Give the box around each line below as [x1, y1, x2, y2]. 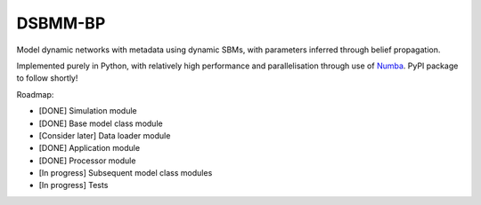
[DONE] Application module [38, 143, 141, 154]
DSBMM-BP [16, 13, 106, 33]
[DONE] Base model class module [38, 118, 164, 129]
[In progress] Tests [38, 180, 109, 191]
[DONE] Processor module [38, 155, 136, 166]
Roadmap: [16, 89, 54, 99]
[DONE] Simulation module [38, 106, 137, 116]
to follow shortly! [16, 73, 78, 83]
